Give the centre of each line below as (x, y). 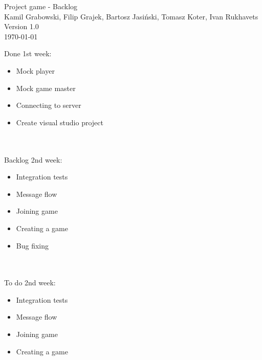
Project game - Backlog (41, 6)
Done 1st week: (28, 53)
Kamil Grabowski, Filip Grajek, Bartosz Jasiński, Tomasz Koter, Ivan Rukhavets (131, 16)
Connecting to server (49, 105)
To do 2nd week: (30, 283)
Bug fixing (32, 245)
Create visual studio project (60, 122)
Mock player (35, 70)
